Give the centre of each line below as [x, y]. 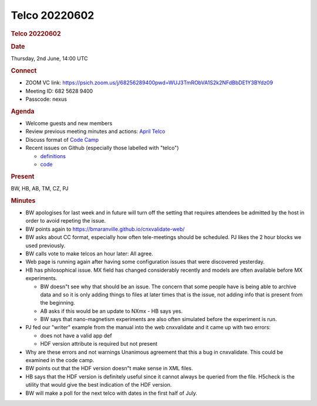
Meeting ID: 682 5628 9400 [59, 91]
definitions [53, 156]
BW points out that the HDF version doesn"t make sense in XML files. [109, 369]
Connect [24, 70]
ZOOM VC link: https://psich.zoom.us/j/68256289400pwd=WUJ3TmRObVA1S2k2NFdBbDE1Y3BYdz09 [149, 83]
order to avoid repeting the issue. [65, 221]
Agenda [23, 111]
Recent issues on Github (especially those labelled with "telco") [102, 148]
